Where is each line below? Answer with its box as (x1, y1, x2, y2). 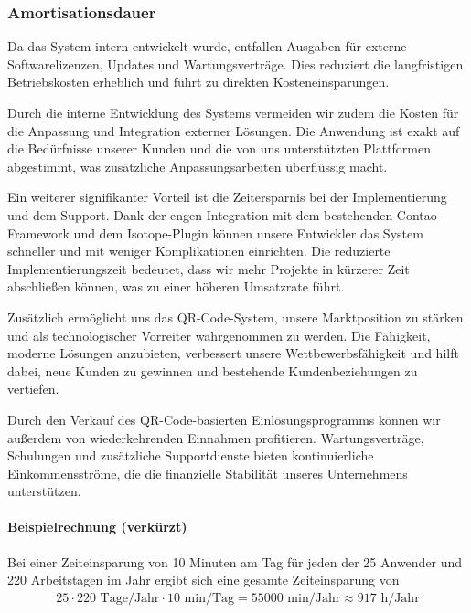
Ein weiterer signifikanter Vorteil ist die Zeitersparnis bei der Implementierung (7, 187, 447, 206)
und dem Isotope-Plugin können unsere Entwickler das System (73, 223, 423, 242)
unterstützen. (7, 481, 81, 501)
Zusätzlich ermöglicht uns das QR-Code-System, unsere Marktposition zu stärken (7, 307, 464, 326)
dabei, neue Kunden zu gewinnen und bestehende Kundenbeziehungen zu (7, 361, 418, 380)
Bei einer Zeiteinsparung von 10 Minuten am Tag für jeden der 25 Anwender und (7, 552, 463, 571)
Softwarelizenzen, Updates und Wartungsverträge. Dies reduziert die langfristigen (7, 54, 464, 73)
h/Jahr (380, 591, 420, 605)
